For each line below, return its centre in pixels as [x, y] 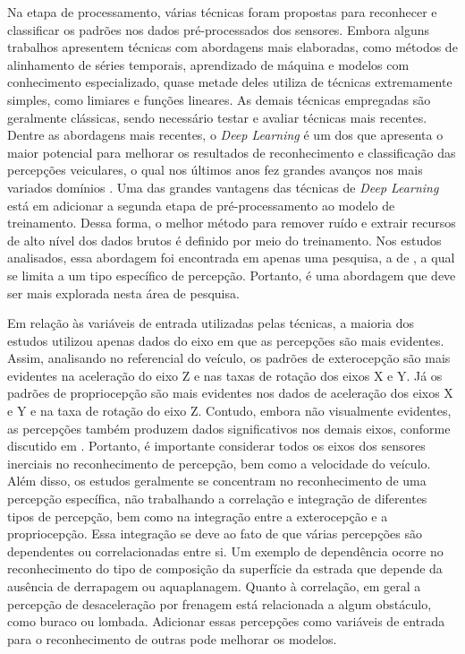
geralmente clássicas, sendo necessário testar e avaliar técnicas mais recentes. [217, 117]
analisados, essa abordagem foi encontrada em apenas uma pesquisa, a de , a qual [231, 258]
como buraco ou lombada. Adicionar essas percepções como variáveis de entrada [226, 621]
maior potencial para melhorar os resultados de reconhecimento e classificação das [232, 152]
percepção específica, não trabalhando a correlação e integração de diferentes [217, 499]
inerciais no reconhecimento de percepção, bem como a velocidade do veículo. [219, 463]
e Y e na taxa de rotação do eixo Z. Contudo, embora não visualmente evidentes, [229, 411]
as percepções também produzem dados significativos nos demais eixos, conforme [229, 428]
